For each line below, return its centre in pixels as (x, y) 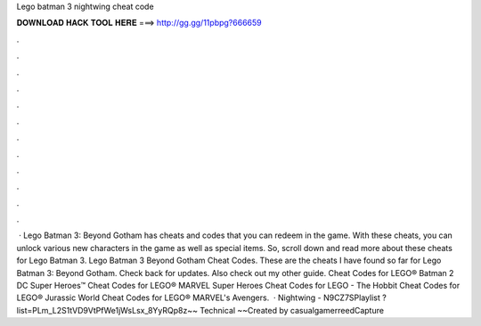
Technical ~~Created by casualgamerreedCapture (292, 310)
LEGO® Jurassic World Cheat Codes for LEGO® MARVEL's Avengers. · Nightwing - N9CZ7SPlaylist (198, 297)
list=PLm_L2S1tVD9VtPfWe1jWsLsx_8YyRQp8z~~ (107, 310)
